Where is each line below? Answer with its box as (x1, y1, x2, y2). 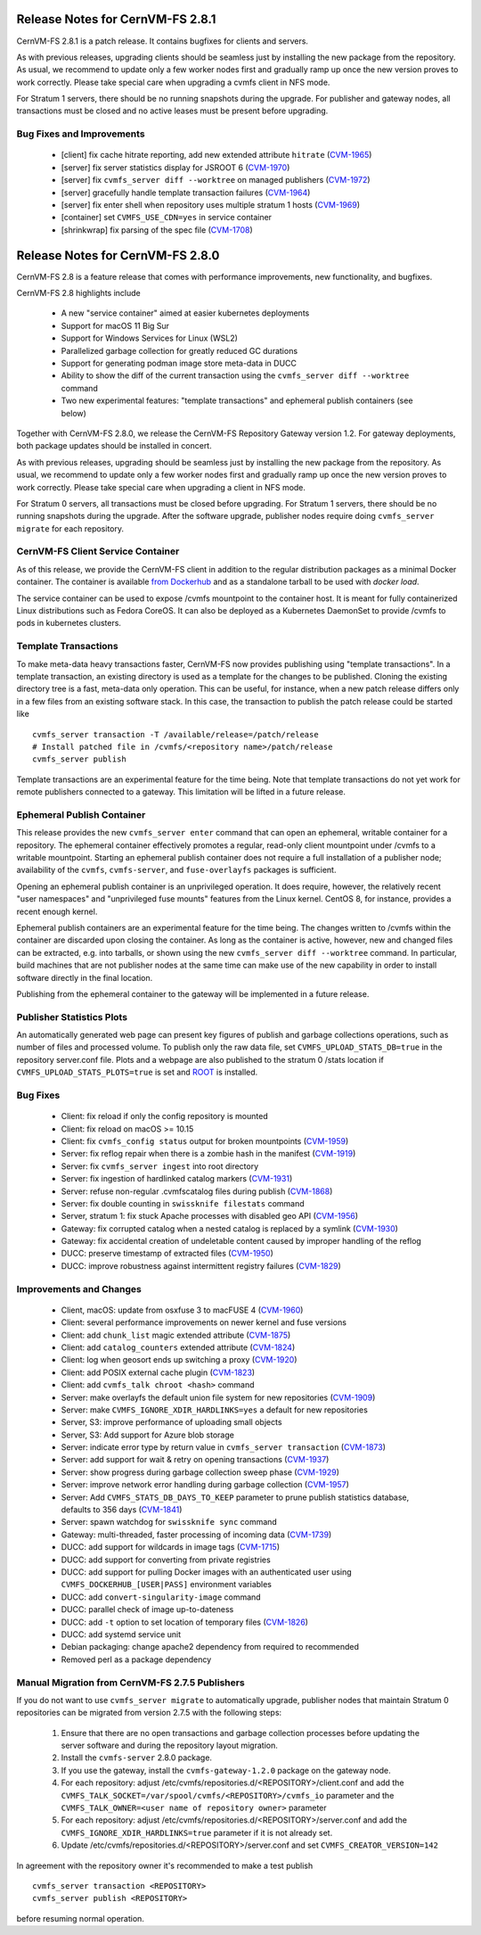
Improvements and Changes (16, 1282, 142, 1295)
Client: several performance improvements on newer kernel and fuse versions (61, 1317, 347, 1328)
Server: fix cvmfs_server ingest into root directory (61, 1160, 259, 1172)
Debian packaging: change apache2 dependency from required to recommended (61, 1642, 360, 1652)
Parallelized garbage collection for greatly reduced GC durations (61, 345, 298, 356)
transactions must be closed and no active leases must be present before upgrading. (16, 105, 329, 116)
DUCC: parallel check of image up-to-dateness (61, 1604, 234, 1615)
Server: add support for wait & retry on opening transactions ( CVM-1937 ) (61, 1454, 330, 1465)
